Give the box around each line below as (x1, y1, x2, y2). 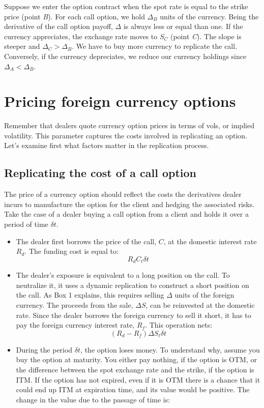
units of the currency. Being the (160, 11, 259, 21)
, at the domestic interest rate (163, 236, 257, 246)
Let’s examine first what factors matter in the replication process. (4, 140, 209, 151)
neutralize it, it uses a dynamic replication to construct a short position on (16, 279, 249, 290)
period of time (4, 219, 48, 229)
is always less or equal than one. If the (123, 21, 243, 32)
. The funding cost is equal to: (24, 246, 119, 256)
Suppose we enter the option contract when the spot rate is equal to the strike (4, 1, 248, 11)
